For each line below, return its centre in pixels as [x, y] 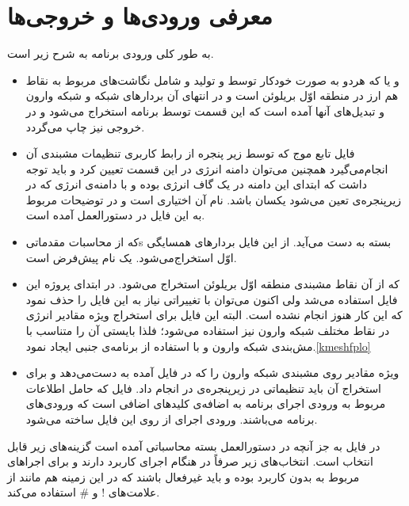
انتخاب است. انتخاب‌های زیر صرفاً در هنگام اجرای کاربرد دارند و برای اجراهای [190, 461]
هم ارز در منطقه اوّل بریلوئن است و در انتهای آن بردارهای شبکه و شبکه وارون [212, 95]
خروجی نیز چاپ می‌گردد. [85, 126]
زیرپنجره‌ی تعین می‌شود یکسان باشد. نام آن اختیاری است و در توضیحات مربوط [214, 199]
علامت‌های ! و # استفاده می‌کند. [84, 492]
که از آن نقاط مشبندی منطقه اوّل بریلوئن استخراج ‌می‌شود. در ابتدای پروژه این [212, 284]
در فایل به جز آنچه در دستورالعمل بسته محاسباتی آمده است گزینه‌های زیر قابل [194, 445]
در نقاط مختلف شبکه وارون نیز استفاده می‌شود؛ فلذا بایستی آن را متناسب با [208, 331]
